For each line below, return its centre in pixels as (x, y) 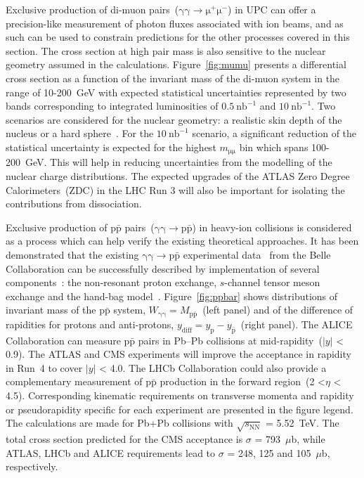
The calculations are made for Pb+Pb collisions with (119, 423)
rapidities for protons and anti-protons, (90, 324)
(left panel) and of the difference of (278, 310)
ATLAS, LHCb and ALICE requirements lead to (111, 452)
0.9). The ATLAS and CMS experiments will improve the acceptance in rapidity (178, 354)
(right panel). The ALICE (297, 324)
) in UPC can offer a (272, 9)
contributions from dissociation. (74, 204)
